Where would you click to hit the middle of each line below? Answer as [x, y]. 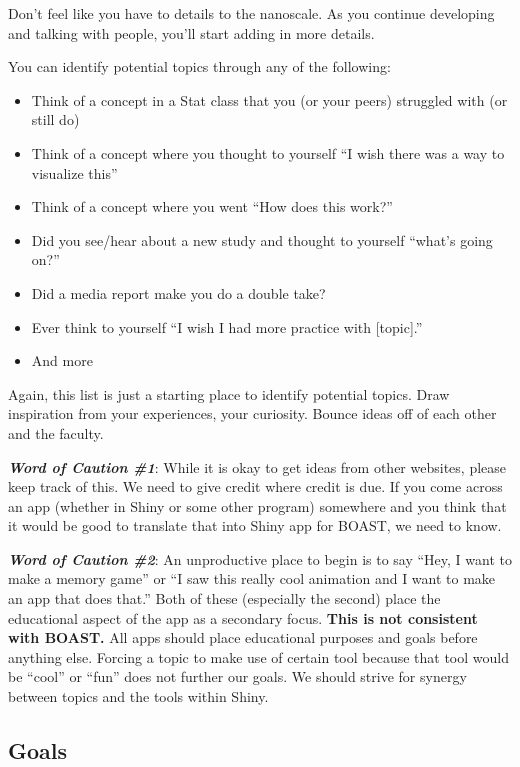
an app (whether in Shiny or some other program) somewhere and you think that [257, 505]
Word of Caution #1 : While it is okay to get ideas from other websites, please [257, 466]
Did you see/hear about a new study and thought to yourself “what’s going [262, 239]
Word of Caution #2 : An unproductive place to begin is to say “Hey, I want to [260, 558]
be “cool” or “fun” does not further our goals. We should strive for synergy [237, 676]
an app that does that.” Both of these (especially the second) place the [224, 598]
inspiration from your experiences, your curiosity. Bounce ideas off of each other [252, 413]
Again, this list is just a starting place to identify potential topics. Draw [229, 393]
